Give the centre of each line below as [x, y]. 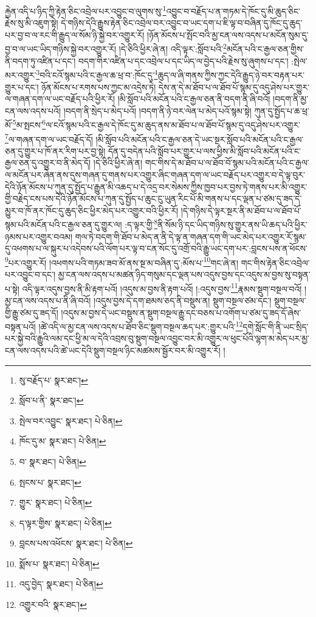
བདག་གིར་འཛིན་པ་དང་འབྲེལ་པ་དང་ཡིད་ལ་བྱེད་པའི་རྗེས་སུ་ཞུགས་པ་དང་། [184, 60]
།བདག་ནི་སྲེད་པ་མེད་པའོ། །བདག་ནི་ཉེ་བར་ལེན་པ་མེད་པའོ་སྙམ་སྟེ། [157, 110]
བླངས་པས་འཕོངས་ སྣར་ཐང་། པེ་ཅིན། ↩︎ [76, 543]
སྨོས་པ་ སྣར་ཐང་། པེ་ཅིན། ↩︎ [59, 563]
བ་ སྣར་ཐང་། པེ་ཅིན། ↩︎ [53, 461]
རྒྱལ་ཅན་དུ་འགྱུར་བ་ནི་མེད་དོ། [48, 163]
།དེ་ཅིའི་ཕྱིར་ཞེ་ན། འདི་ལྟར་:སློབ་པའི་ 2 [173, 48]
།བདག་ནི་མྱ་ [291, 99]
